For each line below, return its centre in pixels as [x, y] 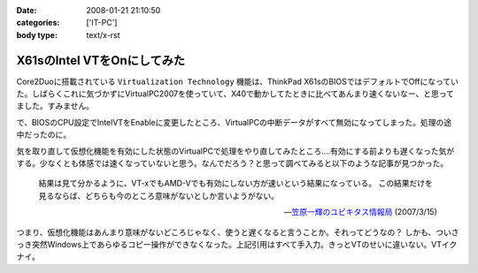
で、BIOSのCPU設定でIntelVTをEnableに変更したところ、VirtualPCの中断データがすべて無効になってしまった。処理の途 [234, 122]
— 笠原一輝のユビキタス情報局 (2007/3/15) [360, 212]
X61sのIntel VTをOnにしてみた [101, 61]
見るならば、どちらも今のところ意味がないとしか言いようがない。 [158, 195]
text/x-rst [103, 34]
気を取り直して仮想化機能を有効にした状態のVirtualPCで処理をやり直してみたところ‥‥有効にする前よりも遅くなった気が [235, 151]
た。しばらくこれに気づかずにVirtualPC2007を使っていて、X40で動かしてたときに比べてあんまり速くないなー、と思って [235, 94]
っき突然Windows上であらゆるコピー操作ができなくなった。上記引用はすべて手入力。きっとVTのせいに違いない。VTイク [237, 244]
